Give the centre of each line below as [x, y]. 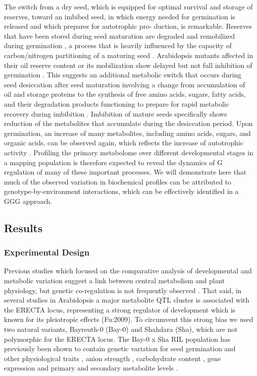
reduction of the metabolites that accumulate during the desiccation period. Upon [128, 123]
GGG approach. [28, 201]
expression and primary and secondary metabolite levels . [91, 368]
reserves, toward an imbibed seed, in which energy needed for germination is [120, 16]
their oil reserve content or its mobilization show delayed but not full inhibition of [128, 65]
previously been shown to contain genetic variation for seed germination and [120, 348]
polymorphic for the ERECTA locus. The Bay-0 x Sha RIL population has [117, 339]
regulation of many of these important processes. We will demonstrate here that [125, 172]
